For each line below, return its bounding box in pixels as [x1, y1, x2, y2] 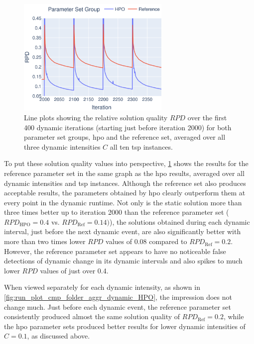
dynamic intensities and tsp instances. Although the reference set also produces [4, 177, 246, 188]
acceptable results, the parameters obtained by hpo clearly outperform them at [4, 187, 246, 198]
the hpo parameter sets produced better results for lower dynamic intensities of [4, 321, 246, 331]
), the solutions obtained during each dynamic [109, 216, 250, 227]
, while [223, 311, 244, 322]
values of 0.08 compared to [106, 236, 187, 247]
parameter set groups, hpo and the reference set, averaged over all [24, 132, 226, 142]
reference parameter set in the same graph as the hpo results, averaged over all [4, 168, 245, 178]
